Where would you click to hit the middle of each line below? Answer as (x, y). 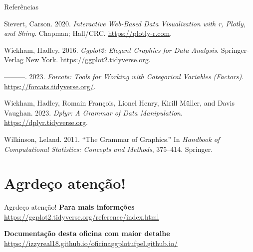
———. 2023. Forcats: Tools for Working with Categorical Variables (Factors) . (124, 76)
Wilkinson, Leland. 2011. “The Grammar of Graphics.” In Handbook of (112, 139)
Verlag (14, 60)
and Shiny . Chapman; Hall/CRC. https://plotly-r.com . (88, 33)
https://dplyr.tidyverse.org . (46, 122)
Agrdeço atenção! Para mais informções (69, 207)
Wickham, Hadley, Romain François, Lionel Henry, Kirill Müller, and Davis (119, 103)
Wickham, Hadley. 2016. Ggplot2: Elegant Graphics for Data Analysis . (112, 50)
